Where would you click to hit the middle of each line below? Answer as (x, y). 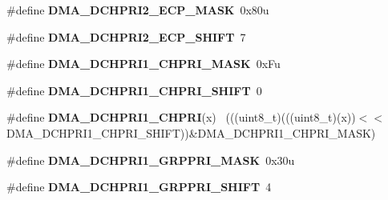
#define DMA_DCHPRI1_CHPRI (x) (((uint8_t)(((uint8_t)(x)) (181, 117)
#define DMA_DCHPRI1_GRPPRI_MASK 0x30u (151, 160)
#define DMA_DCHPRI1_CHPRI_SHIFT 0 (134, 90)
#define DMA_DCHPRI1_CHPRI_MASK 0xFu (143, 64)
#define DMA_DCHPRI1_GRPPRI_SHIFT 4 (139, 187)
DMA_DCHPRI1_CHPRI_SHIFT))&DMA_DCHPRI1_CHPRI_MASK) (191, 132)
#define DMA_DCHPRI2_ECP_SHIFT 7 (126, 36)
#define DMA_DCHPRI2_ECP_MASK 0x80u (138, 10)
